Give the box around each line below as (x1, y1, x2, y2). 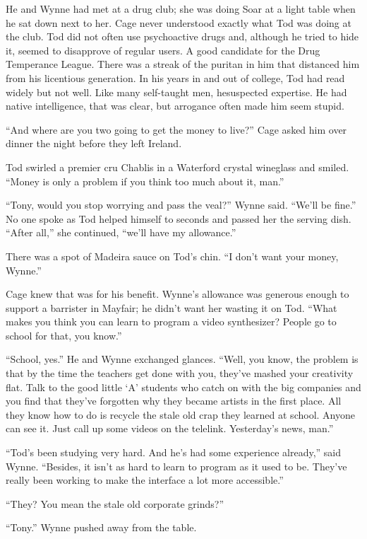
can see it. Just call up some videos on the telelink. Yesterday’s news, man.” (6, 421, 334, 436)
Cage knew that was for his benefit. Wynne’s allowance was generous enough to (6, 286, 349, 301)
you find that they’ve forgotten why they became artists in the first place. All (6, 393, 342, 408)
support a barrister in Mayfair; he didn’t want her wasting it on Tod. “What (6, 300, 337, 315)
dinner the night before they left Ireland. (6, 136, 182, 151)
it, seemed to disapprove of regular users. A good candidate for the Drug (6, 42, 320, 57)
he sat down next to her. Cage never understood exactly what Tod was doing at (6, 15, 351, 30)
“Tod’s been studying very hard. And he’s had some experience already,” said (6, 445, 342, 460)
